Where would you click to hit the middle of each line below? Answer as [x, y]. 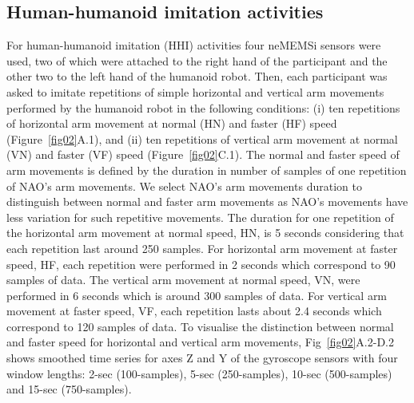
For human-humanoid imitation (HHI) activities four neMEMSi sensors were [194, 45]
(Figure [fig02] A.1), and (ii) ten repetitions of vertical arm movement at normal [202, 138]
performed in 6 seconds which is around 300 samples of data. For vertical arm [197, 295]
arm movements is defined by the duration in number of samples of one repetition [207, 170]
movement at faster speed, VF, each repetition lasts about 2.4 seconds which [194, 311]
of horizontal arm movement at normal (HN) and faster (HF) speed [172, 123]
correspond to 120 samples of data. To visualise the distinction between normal [200, 326]
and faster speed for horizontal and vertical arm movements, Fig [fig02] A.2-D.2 [201, 342]
